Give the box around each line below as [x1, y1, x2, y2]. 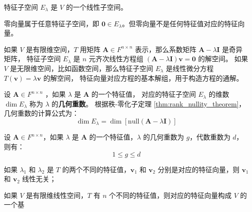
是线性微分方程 [166, 63, 214, 73]
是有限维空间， [26, 44, 74, 54]
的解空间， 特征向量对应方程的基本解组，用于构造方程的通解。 [43, 72, 243, 83]
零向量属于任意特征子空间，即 [4, 18, 99, 28]
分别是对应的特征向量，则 [158, 164, 240, 174]
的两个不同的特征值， [62, 164, 130, 174]
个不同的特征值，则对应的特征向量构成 [109, 190, 232, 200]
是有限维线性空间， [26, 190, 88, 200]
